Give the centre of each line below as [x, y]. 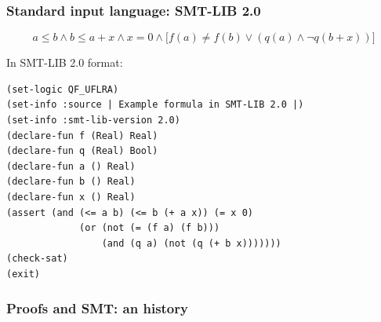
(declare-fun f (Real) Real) [82, 135]
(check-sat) [37, 259]
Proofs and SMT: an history [97, 308]
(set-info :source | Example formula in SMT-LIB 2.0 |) [155, 105]
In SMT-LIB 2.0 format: [65, 62]
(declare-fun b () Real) [71, 182]
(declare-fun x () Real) [71, 197]
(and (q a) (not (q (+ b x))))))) [191, 243]
